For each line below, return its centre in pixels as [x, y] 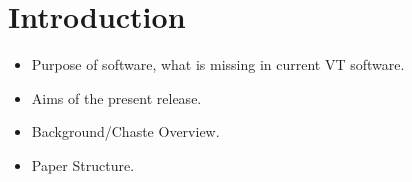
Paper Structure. [83, 164]
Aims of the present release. [116, 97]
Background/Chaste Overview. [125, 131]
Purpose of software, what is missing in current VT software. [218, 64]
